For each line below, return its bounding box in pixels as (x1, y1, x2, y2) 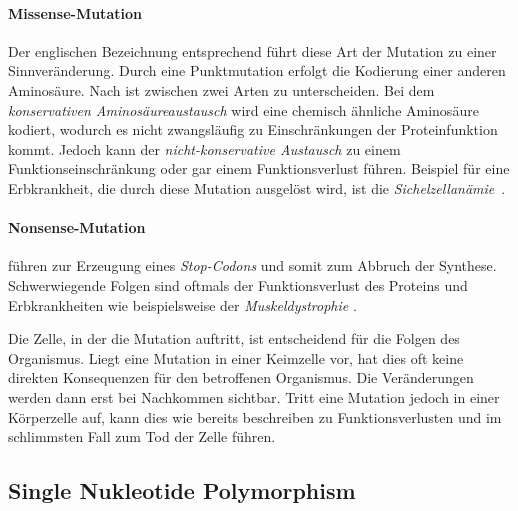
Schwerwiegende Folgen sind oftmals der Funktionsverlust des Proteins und (8, 274, 468, 295)
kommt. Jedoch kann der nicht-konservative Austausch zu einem (8, 138, 401, 159)
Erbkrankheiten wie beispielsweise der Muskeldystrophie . (8, 294, 357, 315)
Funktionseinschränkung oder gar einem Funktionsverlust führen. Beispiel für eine (8, 158, 510, 179)
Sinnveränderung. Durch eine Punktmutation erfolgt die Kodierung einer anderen (8, 60, 506, 81)
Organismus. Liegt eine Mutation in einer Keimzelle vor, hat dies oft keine (8, 347, 464, 368)
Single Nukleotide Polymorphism (8, 475, 356, 506)
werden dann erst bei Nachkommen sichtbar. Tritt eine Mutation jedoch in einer (8, 386, 500, 407)
